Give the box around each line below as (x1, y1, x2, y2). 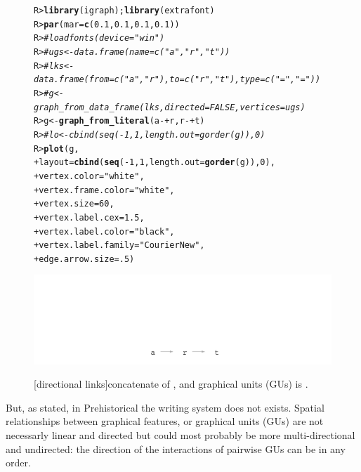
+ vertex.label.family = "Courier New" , (34, 240, 205, 251)
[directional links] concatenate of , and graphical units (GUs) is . (34, 376, 308, 391)
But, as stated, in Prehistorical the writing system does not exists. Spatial (6, 400, 324, 414)
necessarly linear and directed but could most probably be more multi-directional (6, 427, 355, 442)
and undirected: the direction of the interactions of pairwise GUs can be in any (6, 441, 346, 456)
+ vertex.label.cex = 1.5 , (34, 212, 145, 223)
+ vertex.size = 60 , (34, 199, 114, 209)
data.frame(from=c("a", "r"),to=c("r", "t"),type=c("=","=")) (34, 74, 321, 85)
